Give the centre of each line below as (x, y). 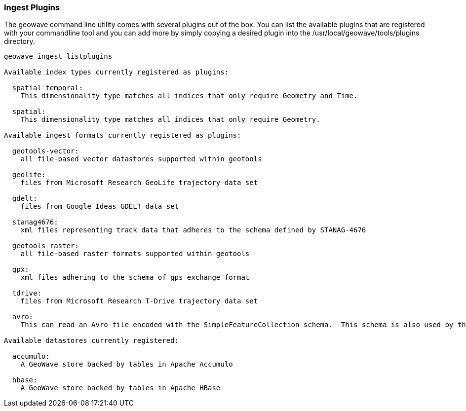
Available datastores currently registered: (92, 341)
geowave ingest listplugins (58, 56)
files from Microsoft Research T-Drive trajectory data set (139, 301)
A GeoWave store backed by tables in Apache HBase (120, 388)
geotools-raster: (45, 246)
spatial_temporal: (48, 88)
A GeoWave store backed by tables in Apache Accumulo (127, 364)
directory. (19, 41)
